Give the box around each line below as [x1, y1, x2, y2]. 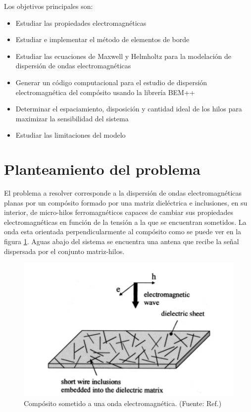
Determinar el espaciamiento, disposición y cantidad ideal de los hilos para [15, 103, 242, 114]
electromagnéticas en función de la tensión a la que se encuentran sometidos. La [4, 216, 247, 227]
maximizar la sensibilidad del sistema [15, 113, 129, 123]
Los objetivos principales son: [4, 1, 93, 11]
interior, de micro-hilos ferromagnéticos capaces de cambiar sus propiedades [4, 207, 234, 217]
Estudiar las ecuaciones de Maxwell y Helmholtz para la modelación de [15, 51, 232, 61]
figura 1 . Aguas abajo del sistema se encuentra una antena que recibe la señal [4, 236, 239, 247]
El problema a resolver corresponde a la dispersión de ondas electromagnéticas [4, 188, 242, 198]
